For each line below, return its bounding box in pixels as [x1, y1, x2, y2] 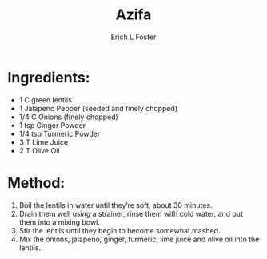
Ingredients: [7, 68, 90, 86]
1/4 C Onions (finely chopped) [18, 112, 119, 122]
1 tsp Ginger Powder [18, 120, 86, 129]
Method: [7, 173, 66, 192]
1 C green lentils [18, 94, 73, 105]
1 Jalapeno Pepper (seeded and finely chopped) [18, 103, 178, 113]
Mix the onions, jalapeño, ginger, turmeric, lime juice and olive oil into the [18, 234, 260, 244]
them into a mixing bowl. [18, 217, 101, 227]
